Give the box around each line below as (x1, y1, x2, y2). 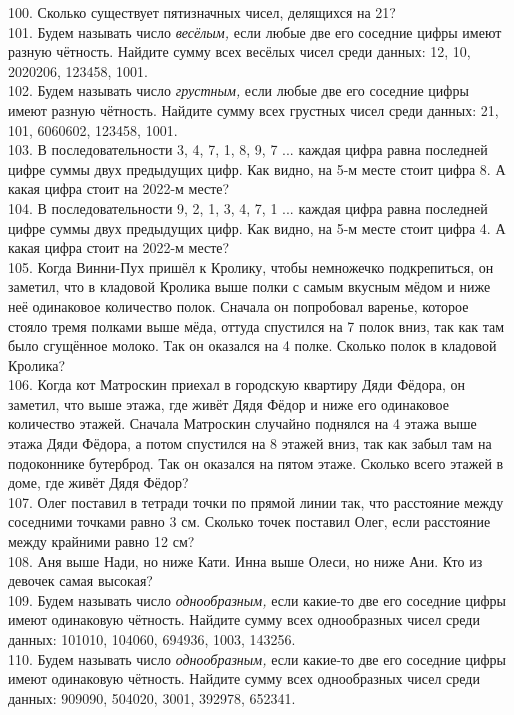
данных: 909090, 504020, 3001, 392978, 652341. (8, 687, 296, 708)
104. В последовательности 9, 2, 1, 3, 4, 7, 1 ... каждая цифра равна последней (8, 197, 488, 218)
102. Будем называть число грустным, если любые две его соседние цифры (8, 80, 469, 101)
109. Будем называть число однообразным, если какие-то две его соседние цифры (8, 589, 506, 610)
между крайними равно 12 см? (8, 531, 195, 552)
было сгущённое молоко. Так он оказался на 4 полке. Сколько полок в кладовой (8, 335, 497, 356)
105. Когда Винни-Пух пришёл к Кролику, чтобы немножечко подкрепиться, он (8, 256, 494, 277)
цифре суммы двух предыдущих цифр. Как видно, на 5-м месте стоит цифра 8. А (8, 158, 506, 179)
